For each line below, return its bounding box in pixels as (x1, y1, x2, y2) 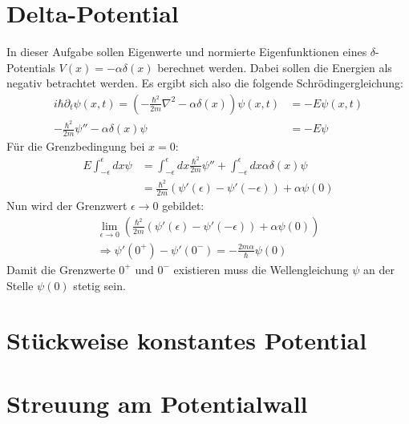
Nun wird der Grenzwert (6, 197, 128, 214)
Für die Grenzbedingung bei (6, 137, 145, 154)
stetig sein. (73, 277, 126, 293)
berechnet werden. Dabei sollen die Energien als (157, 59, 392, 75)
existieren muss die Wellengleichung (173, 260, 349, 277)
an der (363, 260, 395, 277)
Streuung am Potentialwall (6, 386, 308, 419)
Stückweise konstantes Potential (6, 324, 367, 357)
